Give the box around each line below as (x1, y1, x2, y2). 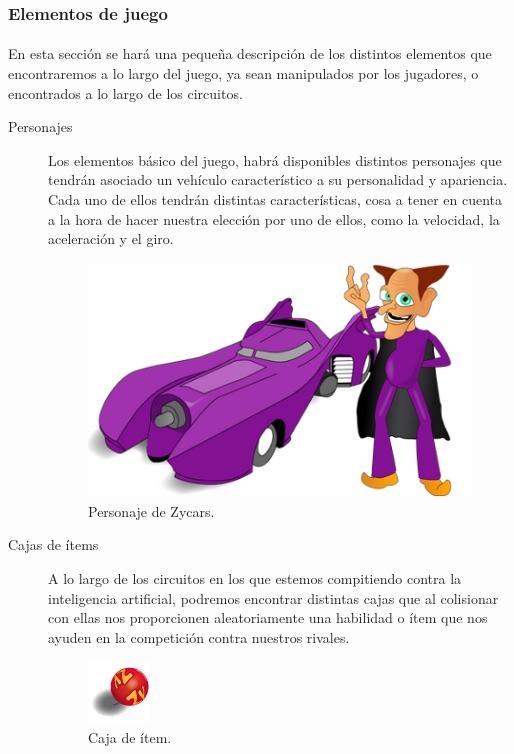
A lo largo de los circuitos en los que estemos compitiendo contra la (48, 567, 462, 588)
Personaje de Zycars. (88, 500, 215, 521)
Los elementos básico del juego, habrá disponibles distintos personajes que (48, 149, 502, 170)
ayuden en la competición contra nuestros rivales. (48, 626, 350, 647)
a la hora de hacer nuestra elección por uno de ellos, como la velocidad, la (48, 208, 500, 229)
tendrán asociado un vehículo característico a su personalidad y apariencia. (48, 169, 508, 190)
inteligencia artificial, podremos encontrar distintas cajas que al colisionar (48, 587, 499, 608)
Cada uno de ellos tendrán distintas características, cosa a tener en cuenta (48, 189, 503, 209)
